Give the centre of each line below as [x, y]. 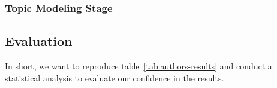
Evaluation [39, 41]
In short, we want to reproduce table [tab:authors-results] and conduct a [138, 66]
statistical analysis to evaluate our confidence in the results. [115, 78]
